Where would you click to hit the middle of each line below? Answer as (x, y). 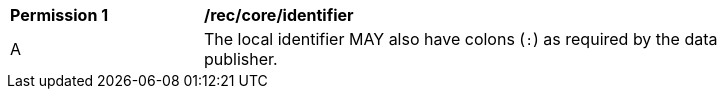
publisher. (241, 59)
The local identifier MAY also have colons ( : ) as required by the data (461, 39)
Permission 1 (59, 15)
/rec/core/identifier (279, 15)
